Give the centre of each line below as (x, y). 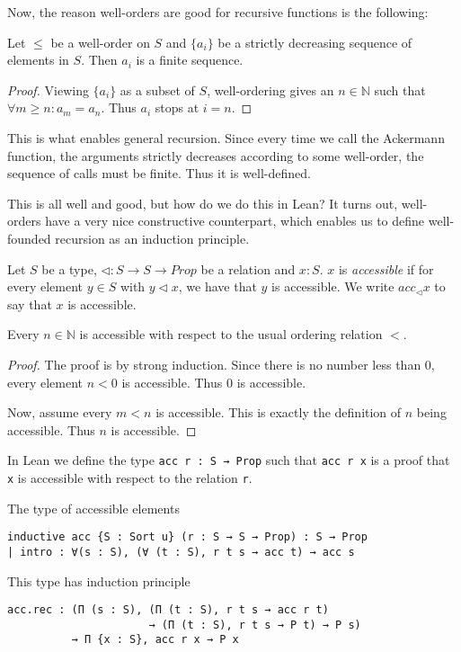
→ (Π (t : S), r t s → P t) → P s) (255, 625)
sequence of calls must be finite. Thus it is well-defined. (159, 173)
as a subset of (157, 89)
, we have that (217, 286)
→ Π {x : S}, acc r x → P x (155, 640)
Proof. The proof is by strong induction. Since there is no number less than (214, 364)
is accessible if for (386, 268)
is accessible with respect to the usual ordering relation (231, 334)
